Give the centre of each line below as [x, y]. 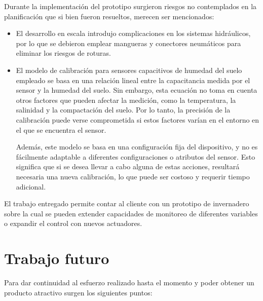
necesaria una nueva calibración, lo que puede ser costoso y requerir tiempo [133, 176]
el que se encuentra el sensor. [61, 129]
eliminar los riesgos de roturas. [63, 53]
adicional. [31, 186]
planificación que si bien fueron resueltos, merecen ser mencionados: [109, 16]
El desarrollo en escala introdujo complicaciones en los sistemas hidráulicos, [133, 33]
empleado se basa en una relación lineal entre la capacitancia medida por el [133, 80]
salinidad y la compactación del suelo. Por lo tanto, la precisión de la [123, 110]
